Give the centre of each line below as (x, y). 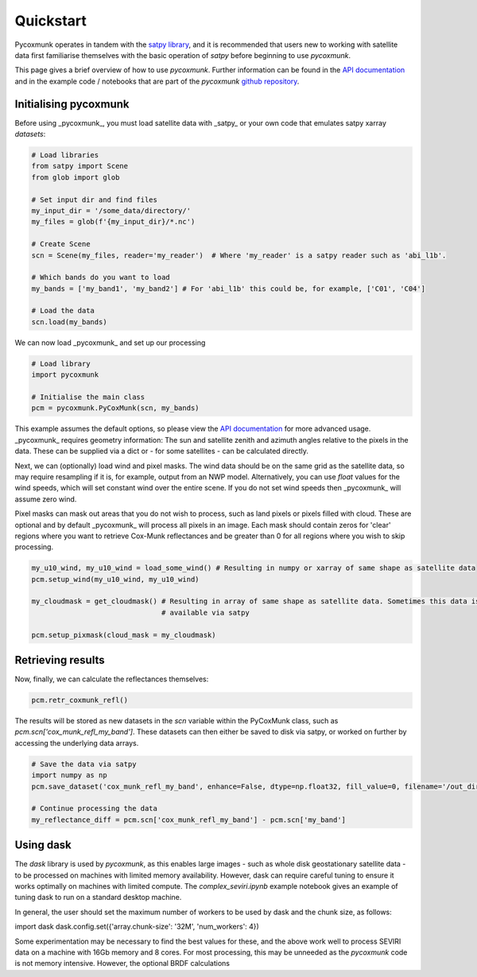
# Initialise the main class (88, 397)
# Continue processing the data (95, 808)
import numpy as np (69, 775)
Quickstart (51, 21)
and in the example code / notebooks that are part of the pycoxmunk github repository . (157, 81)
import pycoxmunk (65, 375)
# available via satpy (205, 613)
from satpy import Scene (80, 166)
